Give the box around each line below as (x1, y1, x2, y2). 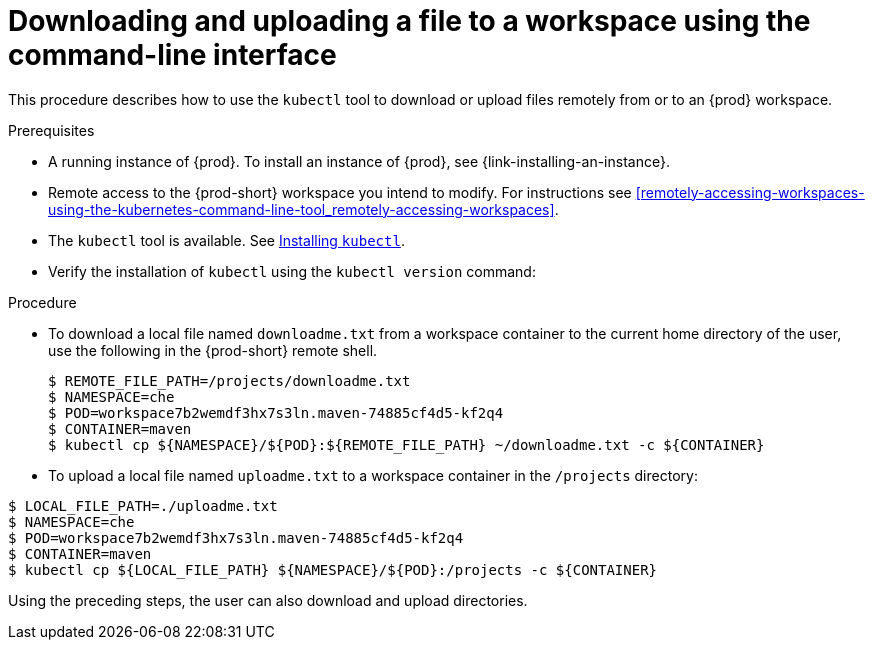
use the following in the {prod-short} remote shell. (48, 341, 378, 359)
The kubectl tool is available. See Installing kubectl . (48, 231, 405, 249)
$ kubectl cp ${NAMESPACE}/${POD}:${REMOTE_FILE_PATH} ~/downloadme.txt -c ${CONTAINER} (48, 436, 765, 453)
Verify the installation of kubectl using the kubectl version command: (48, 262, 536, 280)
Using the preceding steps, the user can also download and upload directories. (8, 591, 528, 609)
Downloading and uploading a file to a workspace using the (8, 4, 811, 38)
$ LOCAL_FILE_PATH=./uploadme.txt (8, 497, 278, 514)
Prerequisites (8, 121, 95, 139)
